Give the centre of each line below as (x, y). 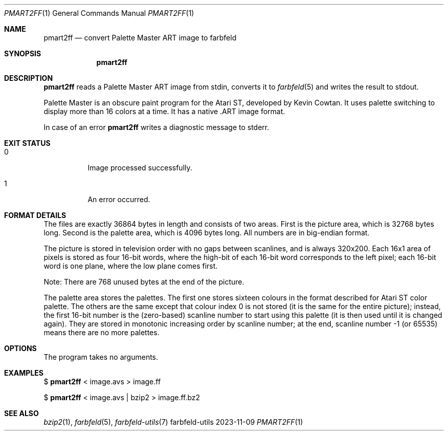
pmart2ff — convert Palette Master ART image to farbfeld (140, 38)
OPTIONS (20, 348)
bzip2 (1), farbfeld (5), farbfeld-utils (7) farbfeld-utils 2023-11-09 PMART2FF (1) (173, 422)
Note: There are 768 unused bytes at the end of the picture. (144, 282)
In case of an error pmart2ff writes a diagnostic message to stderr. (156, 127)
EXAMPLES (24, 373)
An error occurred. (119, 199)
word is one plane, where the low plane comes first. (131, 266)
